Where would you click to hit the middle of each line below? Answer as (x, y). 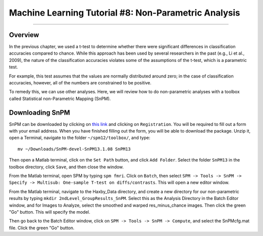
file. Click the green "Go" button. (42, 228)
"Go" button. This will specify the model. (49, 212)
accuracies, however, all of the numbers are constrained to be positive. (80, 83)
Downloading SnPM (39, 112)
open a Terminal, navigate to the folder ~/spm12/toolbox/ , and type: (80, 138)
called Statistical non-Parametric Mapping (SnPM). (60, 98)
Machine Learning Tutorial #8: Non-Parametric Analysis (125, 13)
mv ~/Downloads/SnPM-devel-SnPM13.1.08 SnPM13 (74, 149)
